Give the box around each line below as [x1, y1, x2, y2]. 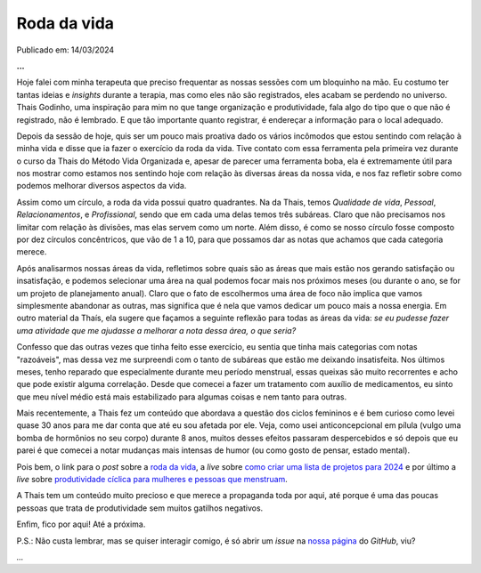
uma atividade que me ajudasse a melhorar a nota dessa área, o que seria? [16, 325, 297, 335]
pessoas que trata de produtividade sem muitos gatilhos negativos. [16, 503, 264, 513]
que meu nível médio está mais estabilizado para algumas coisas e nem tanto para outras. [16, 391, 347, 402]
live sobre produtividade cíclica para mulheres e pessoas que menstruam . [16, 474, 289, 485]
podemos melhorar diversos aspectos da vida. [16, 181, 187, 191]
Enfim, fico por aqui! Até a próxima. [16, 519, 146, 529]
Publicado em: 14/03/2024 [16, 44, 115, 55]
